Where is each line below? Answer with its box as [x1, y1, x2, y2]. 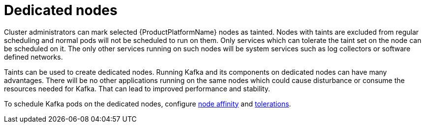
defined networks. [4, 52, 63, 61]
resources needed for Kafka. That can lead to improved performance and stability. [4, 84, 271, 93]
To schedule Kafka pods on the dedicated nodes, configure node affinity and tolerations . [4, 99, 291, 108]
